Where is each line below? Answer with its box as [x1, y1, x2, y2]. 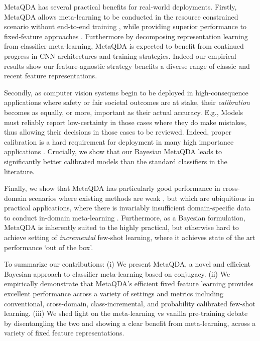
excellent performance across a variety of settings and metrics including [4, 288, 223, 299]
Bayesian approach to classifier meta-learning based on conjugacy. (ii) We [4, 268, 230, 279]
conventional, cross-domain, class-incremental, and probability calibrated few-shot [4, 298, 255, 308]
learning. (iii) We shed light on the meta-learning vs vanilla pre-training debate [4, 308, 248, 318]
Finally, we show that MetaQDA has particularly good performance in [4, 183, 220, 193]
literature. [4, 166, 35, 176]
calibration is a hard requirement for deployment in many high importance [4, 136, 234, 147]
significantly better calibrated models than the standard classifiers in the [4, 156, 227, 166]
